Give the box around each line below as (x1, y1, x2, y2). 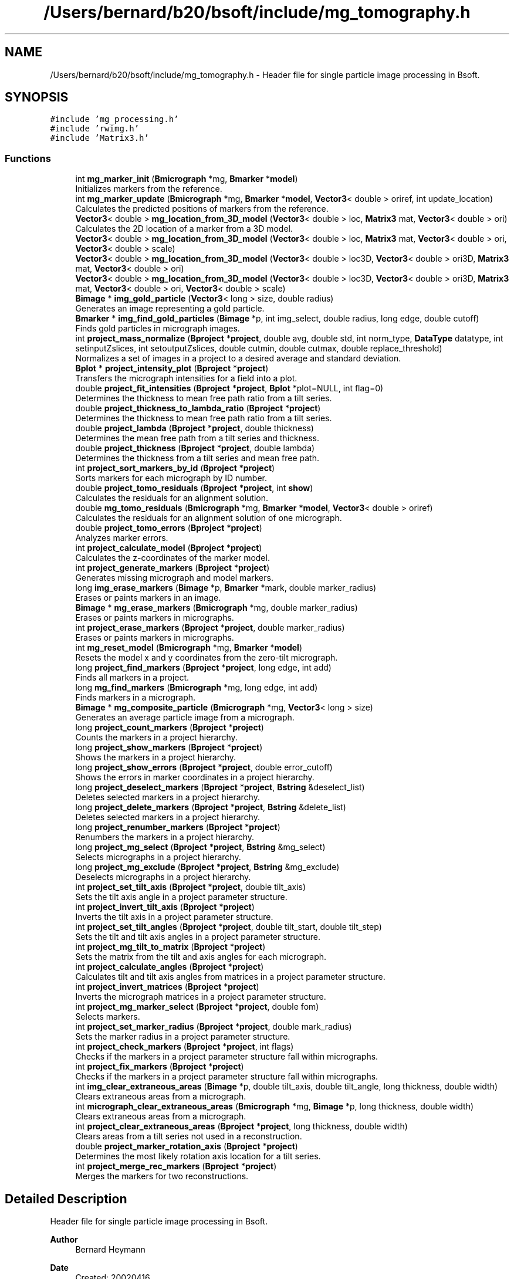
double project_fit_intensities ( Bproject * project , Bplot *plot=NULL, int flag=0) (75, 383, 384, 394)
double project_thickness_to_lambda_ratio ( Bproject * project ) (75, 403, 321, 414)
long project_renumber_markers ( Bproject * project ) (75, 822, 280, 833)
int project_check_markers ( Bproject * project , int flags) (75, 1041, 294, 1052)
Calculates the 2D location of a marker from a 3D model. (75, 224, 293, 234)
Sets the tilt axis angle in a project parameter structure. (75, 892, 288, 902)
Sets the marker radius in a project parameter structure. (75, 1031, 290, 1042)
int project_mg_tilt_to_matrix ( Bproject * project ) (75, 942, 266, 952)
